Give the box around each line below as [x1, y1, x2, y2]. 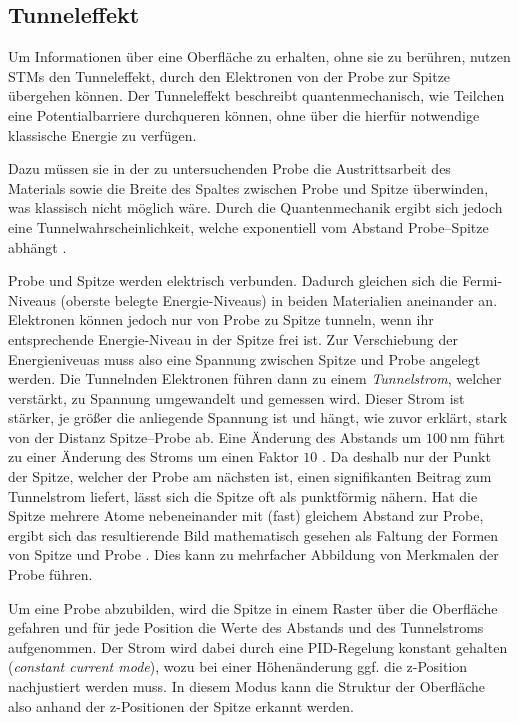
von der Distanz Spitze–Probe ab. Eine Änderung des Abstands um [8, 426, 422, 447]
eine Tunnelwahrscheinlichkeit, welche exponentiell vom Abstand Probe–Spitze [8, 216, 489, 237]
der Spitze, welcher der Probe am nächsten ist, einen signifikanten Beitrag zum [8, 466, 492, 487]
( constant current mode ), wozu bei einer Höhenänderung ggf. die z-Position [8, 656, 468, 677]
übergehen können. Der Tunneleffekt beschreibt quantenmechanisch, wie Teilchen [8, 85, 505, 106]
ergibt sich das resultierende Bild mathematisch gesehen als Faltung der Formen [8, 524, 499, 545]
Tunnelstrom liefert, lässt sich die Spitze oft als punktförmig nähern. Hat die [8, 485, 478, 506]
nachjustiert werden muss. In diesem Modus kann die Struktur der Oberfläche [8, 676, 486, 697]
